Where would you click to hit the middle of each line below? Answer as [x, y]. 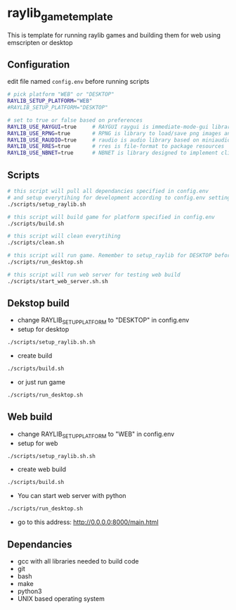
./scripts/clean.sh [36, 243]
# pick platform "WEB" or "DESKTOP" [61, 94]
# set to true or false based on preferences [75, 120]
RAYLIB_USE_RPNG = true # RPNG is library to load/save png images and [120, 133]
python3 [29, 591]
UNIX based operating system [61, 598]
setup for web [38, 443]
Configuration [39, 64]
